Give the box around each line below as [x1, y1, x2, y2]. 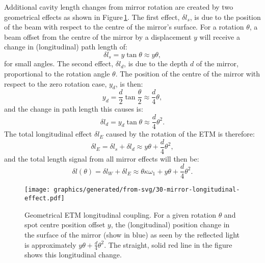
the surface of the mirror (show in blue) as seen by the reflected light [24, 229, 240, 240]
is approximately [24, 239, 76, 250]
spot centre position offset [24, 219, 105, 230]
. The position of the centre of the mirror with [115, 68, 260, 79]
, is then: [115, 78, 143, 89]
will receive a [199, 31, 240, 42]
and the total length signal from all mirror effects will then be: [4, 153, 199, 164]
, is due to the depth [124, 58, 188, 69]
